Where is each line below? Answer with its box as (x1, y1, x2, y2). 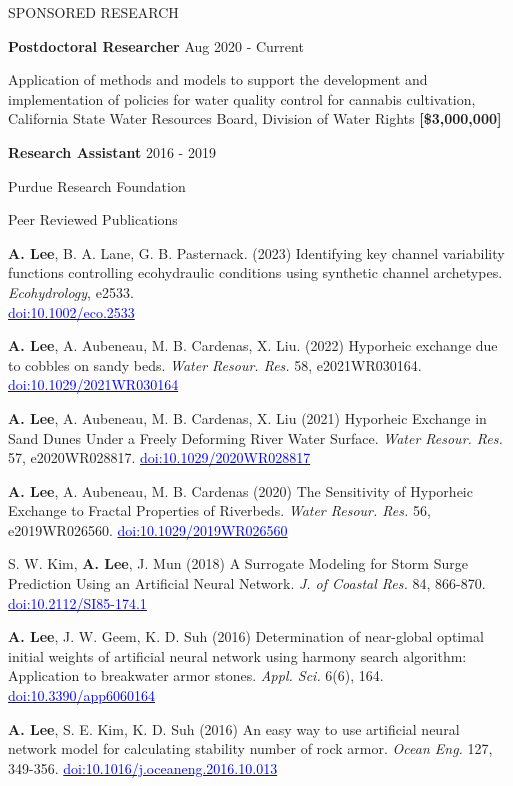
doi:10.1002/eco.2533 (8, 301, 135, 322)
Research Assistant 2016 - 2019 (8, 141, 216, 162)
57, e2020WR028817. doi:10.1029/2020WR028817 (8, 447, 311, 468)
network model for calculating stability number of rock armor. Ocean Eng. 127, (8, 738, 493, 759)
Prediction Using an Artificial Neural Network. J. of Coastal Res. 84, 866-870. (8, 573, 486, 594)
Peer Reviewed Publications (8, 209, 178, 230)
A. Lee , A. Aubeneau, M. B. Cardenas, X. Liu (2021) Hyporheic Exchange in (8, 407, 487, 428)
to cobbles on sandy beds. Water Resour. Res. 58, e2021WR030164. (8, 354, 422, 375)
